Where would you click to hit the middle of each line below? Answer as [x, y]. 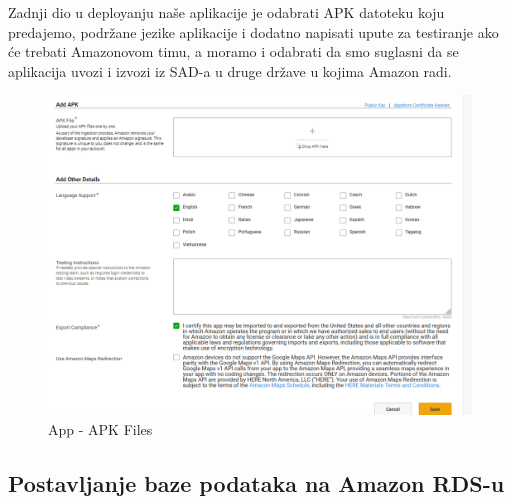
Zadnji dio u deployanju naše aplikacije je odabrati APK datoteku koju [226, 12]
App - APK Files [100, 428]
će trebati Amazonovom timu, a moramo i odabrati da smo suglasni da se [233, 51]
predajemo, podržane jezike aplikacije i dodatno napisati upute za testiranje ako [253, 31]
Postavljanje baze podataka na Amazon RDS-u [256, 482]
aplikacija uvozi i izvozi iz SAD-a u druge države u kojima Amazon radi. [230, 70]
